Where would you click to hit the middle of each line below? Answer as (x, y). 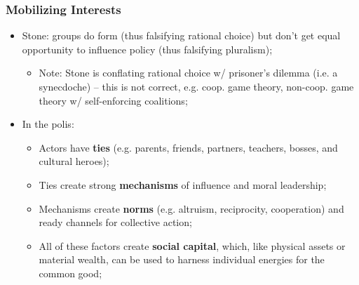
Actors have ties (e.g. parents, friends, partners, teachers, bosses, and (188, 147)
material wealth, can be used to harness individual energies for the (182, 259)
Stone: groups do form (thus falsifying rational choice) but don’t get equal (181, 35)
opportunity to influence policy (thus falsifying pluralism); (147, 49)
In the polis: (48, 124)
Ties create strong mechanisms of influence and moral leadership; (183, 184)
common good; (70, 273)
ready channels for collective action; (115, 222)
